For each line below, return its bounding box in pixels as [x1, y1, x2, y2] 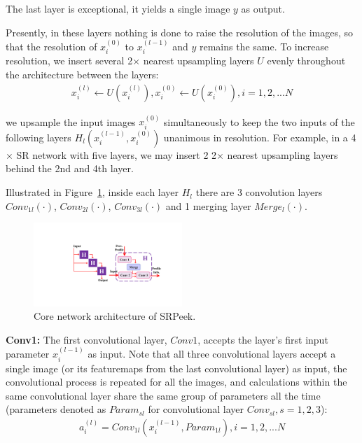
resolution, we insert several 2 [6, 53, 133, 68]
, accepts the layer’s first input [197, 332, 328, 346]
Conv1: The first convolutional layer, [6, 332, 167, 346]
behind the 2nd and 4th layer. [6, 161, 134, 176]
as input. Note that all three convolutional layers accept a [88, 346, 336, 361]
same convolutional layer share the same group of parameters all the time [6, 388, 321, 402]
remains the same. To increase [199, 39, 329, 53]
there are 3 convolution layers [195, 185, 323, 199]
